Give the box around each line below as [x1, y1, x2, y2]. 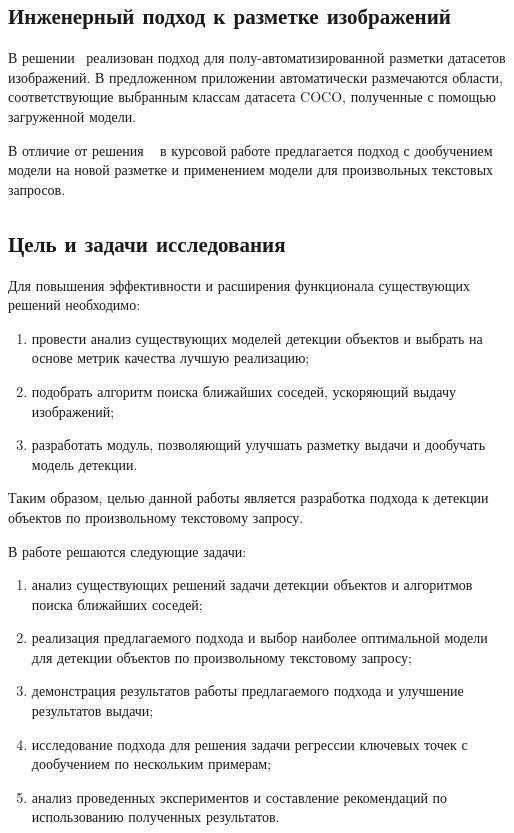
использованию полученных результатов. [31, 806, 280, 827]
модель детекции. [31, 453, 138, 474]
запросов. [8, 178, 66, 199]
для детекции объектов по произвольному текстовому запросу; [31, 646, 412, 667]
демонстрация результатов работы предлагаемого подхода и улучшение [31, 680, 464, 701]
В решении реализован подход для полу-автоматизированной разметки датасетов [8, 47, 506, 68]
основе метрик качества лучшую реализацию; [31, 347, 310, 368]
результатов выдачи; [31, 700, 154, 721]
